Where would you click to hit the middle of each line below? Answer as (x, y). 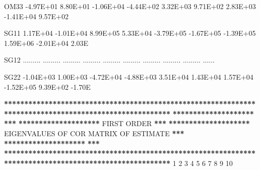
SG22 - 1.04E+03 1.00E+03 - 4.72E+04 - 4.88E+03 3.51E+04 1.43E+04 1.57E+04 (129, 76)
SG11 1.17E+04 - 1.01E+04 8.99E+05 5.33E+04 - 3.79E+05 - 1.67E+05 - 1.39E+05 (130, 33)
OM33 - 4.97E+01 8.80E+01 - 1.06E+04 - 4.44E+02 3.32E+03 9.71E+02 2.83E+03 (130, 6)
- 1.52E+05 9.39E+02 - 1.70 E (47, 87)
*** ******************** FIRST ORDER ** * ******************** (127, 123)
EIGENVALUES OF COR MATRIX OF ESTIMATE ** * (94, 133)
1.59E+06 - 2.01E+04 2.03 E (46, 43)
